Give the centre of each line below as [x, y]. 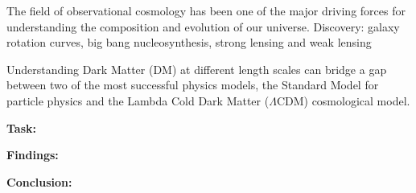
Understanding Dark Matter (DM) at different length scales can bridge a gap [197, 69]
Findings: [33, 155]
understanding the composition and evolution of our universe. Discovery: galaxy [203, 26]
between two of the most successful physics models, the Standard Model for [193, 85]
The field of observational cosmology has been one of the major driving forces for [206, 10]
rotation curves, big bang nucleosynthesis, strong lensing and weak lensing [189, 42]
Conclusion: [39, 181]
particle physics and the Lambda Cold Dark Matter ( [138, 100]
